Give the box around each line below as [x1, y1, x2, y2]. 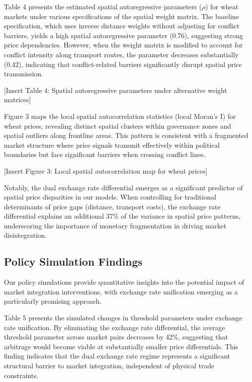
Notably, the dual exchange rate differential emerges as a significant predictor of [4, 182, 243, 192]
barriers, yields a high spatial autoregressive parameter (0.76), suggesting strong [4, 30, 243, 40]
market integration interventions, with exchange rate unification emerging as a [4, 286, 238, 296]
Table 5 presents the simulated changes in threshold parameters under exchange [4, 313, 243, 323]
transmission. [4, 68, 43, 79]
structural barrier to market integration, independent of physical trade [4, 360, 214, 371]
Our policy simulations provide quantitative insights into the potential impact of [4, 277, 244, 287]
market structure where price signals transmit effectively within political [4, 139, 220, 150]
